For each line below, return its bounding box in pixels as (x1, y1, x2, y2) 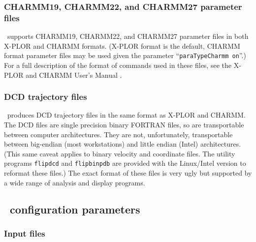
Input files (4, 227, 45, 239)
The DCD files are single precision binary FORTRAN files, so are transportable (4, 119, 244, 129)
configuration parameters (10, 201, 140, 216)
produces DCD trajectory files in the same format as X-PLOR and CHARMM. (7, 110, 246, 120)
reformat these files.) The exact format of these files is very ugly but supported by (4, 168, 252, 178)
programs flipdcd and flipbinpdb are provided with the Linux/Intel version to (4, 158, 246, 168)
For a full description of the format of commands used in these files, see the (4, 60, 231, 70)
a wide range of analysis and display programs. (4, 177, 145, 187)
